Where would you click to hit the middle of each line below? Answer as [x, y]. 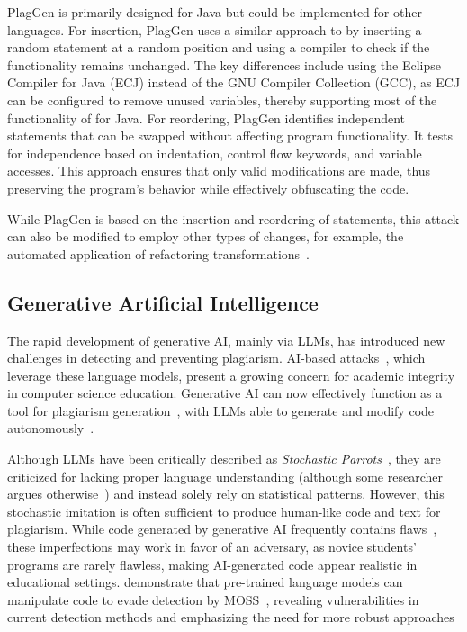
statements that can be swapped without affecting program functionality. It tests [230, 135]
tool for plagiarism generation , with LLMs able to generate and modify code [221, 410]
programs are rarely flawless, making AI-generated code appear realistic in [212, 564]
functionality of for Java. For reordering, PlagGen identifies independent [207, 117]
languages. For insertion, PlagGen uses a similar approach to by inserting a [215, 29]
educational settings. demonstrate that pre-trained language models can [205, 582]
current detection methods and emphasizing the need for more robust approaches [231, 617]
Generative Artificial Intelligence [163, 302]
